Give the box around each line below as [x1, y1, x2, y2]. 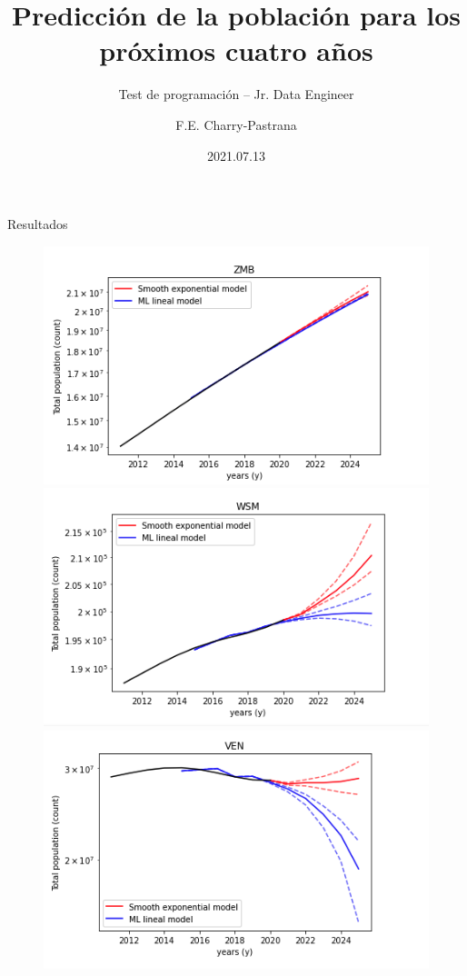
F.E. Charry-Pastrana [175, 115, 297, 134]
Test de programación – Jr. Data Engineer [118, 85, 354, 104]
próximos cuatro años [99, 32, 373, 69]
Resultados [7, 214, 68, 234]
